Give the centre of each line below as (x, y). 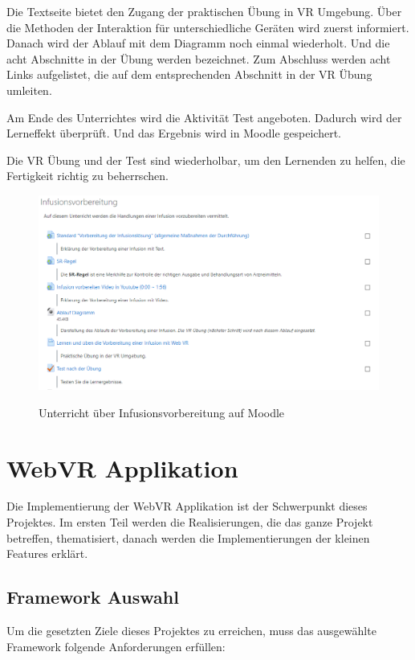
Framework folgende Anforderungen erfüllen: (116, 646)
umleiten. (29, 90)
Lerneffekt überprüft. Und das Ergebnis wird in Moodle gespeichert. (174, 133)
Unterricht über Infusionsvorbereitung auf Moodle (162, 412)
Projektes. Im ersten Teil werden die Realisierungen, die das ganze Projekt (190, 522)
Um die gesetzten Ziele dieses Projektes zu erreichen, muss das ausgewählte (191, 631)
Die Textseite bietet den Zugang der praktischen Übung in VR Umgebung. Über (204, 11)
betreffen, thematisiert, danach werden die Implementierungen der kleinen (188, 537)
